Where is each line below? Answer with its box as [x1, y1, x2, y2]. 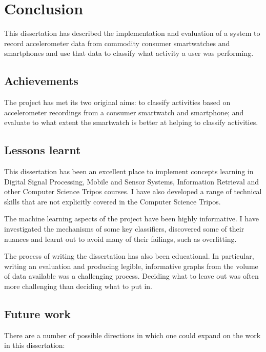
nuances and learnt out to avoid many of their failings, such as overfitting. [4, 233, 237, 244]
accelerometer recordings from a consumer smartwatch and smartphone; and [4, 107, 244, 117]
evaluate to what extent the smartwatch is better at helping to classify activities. [4, 117, 258, 128]
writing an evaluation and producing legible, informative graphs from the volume [4, 260, 258, 271]
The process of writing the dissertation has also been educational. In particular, [4, 251, 254, 261]
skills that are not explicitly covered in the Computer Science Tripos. [4, 196, 221, 206]
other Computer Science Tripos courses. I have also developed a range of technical [4, 186, 262, 197]
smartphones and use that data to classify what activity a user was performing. [4, 48, 254, 58]
